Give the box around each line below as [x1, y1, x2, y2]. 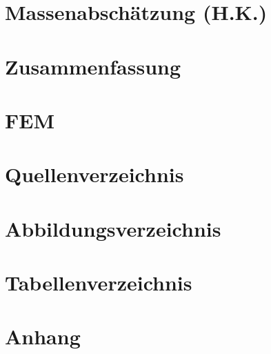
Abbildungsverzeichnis [5, 214, 221, 242]
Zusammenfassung [5, 52, 181, 80]
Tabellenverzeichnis [5, 268, 192, 297]
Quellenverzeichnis [5, 160, 184, 188]
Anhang [5, 322, 81, 351]
